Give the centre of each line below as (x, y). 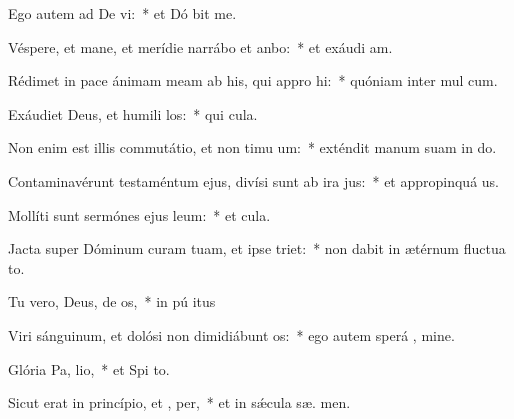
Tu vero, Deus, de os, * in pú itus (112, 301)
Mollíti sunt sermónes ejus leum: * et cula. (139, 214)
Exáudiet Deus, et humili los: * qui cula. (133, 113)
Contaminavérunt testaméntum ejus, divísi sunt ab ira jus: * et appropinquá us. (254, 180)
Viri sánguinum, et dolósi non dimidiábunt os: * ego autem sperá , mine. (231, 334)
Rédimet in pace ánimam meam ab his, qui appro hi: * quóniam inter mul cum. (253, 80)
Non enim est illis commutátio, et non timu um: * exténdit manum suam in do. (252, 147)
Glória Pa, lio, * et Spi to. (89, 368)
